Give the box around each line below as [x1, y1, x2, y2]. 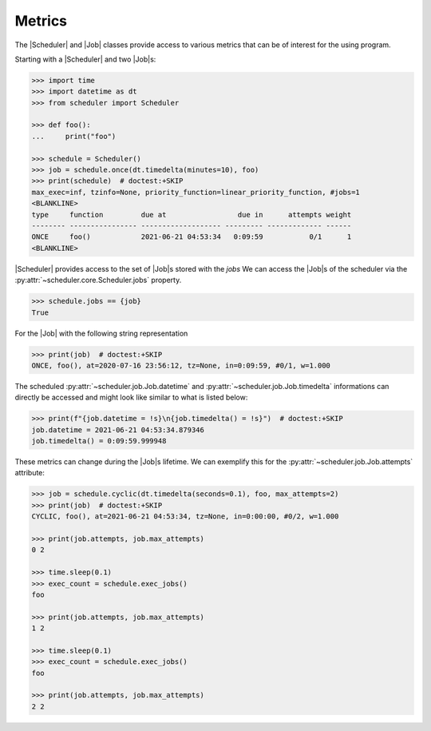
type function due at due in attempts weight [31, 210, 352, 219]
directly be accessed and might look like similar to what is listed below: [14, 392, 248, 403]
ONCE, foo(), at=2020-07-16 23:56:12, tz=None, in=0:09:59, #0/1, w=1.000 [31, 360, 331, 370]
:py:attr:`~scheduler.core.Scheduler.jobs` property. [14, 276, 182, 285]
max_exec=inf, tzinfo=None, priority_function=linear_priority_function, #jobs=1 [31, 188, 361, 197]
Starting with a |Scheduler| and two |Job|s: [14, 54, 156, 64]
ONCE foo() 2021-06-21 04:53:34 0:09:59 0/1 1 [31, 232, 352, 241]
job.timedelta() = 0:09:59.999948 [31, 436, 167, 446]
